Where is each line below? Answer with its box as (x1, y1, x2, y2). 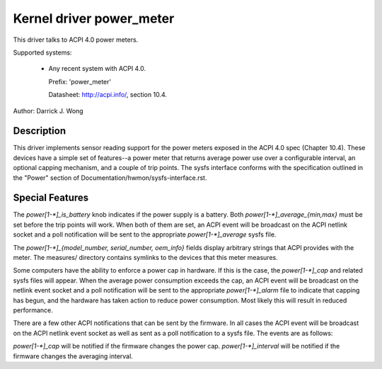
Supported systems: (13, 48, 72, 57)
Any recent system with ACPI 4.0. (48, 64, 146, 73)
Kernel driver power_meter (13, 11, 175, 26)
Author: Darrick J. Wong (13, 106, 84, 115)
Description (13, 125, 66, 137)
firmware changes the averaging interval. (13, 351, 134, 361)
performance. (13, 306, 53, 314)
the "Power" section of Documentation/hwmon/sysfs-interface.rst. (13, 174, 207, 182)
